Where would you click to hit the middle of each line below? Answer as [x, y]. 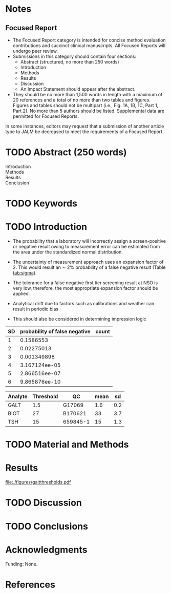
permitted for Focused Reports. [46, 116]
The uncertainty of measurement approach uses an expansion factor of [88, 262]
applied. [21, 294]
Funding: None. [22, 564]
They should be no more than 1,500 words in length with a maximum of [88, 94]
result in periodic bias [36, 309]
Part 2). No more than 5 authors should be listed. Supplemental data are [89, 111]
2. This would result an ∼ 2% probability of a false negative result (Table [89, 267]
